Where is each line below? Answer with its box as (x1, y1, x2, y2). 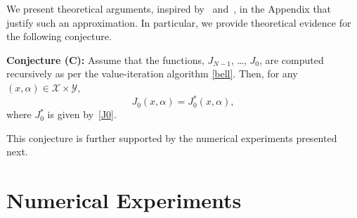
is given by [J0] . (47, 107, 117, 122)
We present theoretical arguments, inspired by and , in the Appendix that (6, 1, 332, 15)
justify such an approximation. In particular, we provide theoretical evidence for (6, 15, 351, 30)
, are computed (259, 52, 324, 67)
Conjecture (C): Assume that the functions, (6, 52, 205, 67)
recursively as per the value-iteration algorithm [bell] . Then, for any (6, 66, 298, 81)
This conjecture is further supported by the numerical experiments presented (6, 130, 337, 145)
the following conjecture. (6, 29, 112, 44)
